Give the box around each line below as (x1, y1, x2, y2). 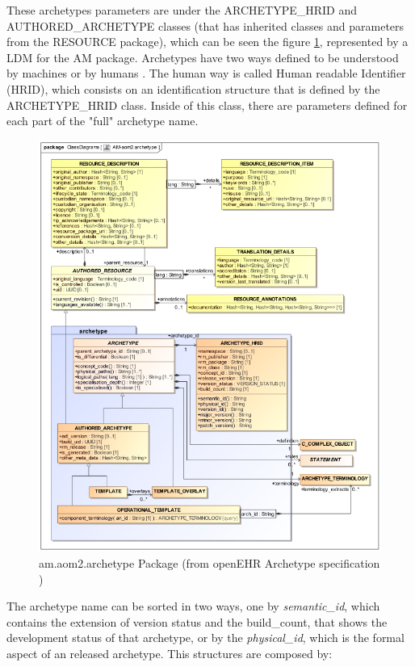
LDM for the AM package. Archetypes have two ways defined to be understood (6, 48, 399, 65)
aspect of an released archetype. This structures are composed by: (6, 644, 333, 661)
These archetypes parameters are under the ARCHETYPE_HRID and (6, 2, 358, 18)
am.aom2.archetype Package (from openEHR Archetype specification (39, 554, 380, 571)
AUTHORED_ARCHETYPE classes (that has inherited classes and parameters (6, 17, 405, 34)
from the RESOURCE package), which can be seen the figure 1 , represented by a (6, 33, 409, 50)
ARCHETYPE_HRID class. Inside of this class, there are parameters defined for (6, 96, 408, 113)
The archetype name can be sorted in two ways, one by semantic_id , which (6, 598, 380, 615)
